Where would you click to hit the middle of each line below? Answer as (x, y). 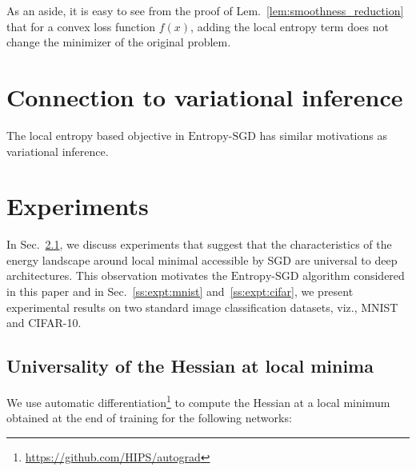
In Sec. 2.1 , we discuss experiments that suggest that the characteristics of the (199, 244)
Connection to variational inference (205, 96)
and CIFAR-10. (44, 323)
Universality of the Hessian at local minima (190, 366)
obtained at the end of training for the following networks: (149, 418)
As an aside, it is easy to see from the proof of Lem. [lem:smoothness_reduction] (205, 10)
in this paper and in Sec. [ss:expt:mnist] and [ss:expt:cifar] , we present (180, 291)
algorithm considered (354, 275)
